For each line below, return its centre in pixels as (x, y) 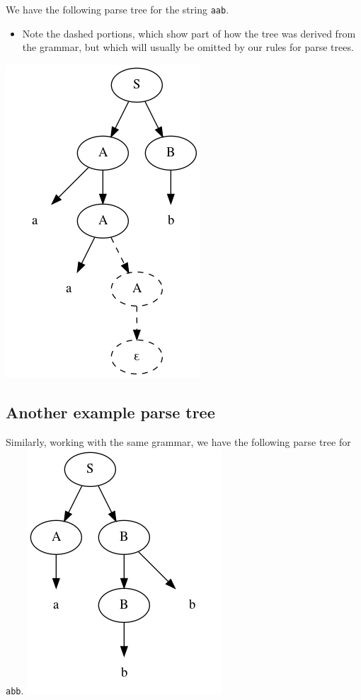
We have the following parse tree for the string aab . (118, 9)
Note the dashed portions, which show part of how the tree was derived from (189, 33)
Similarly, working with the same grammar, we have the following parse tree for (178, 441)
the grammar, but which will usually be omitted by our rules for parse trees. (188, 47)
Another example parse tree (110, 412)
